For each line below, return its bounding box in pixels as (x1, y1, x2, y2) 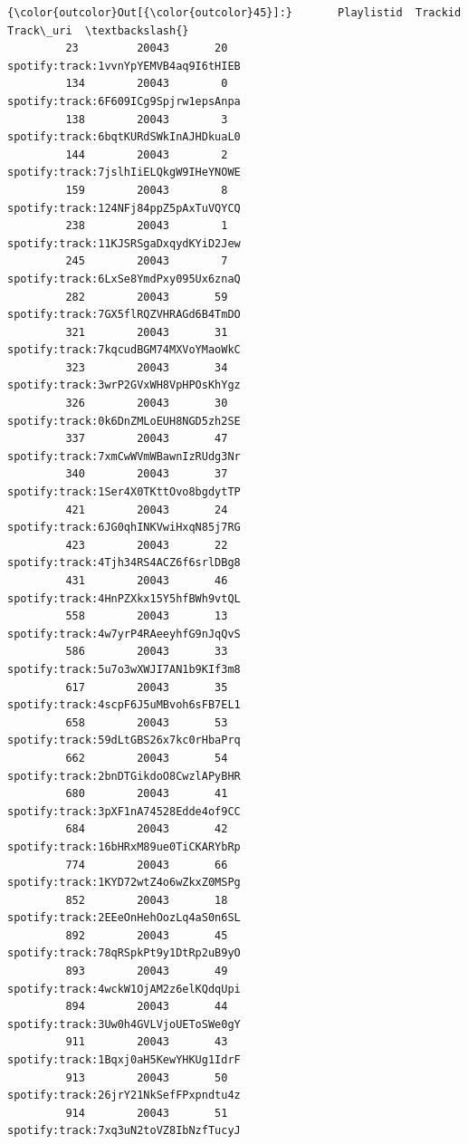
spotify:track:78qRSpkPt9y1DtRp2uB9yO (7, 947, 241, 960)
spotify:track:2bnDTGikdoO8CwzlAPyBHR (7, 769, 241, 783)
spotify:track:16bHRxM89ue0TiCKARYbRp (7, 840, 241, 853)
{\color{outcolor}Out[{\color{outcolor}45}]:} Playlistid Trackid (7, 6, 462, 19)
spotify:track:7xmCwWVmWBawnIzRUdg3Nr (7, 449, 241, 463)
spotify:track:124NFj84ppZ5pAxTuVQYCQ (7, 201, 241, 215)
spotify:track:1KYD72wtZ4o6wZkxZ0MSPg (7, 876, 241, 889)
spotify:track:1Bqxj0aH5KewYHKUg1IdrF (7, 1053, 241, 1067)
